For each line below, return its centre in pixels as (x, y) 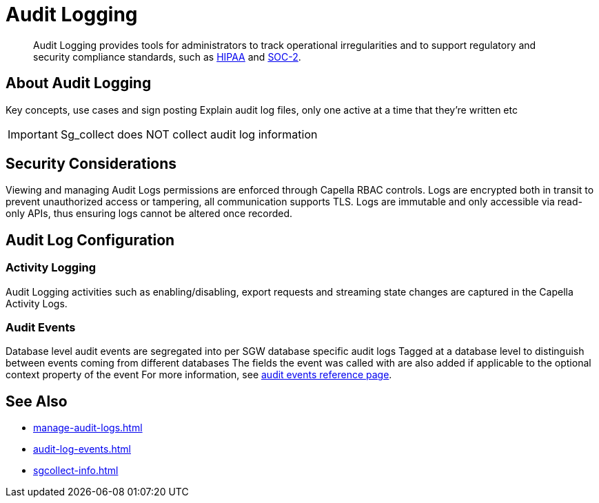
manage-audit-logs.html (88, 428)
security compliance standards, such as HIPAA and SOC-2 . (167, 57)
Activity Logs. (37, 303)
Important (33, 134)
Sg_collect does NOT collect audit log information (189, 134)
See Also (37, 401)
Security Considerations (91, 164)
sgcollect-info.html (76, 471)
